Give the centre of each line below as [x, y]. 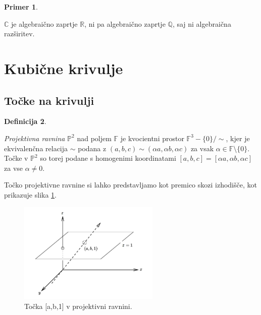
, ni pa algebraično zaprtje [125, 23]
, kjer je [238, 138]
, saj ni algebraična [202, 23]
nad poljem [94, 138]
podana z [92, 148]
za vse [14, 168]
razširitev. [19, 34]
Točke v [16, 158]
